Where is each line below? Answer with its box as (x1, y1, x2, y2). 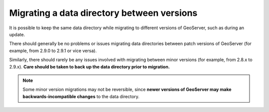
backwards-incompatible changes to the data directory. (22, 93, 139, 99)
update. (9, 31, 25, 37)
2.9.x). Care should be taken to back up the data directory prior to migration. (9, 63, 170, 69)
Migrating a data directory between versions (9, 7, 198, 18)
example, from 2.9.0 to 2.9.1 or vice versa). (9, 48, 97, 54)
